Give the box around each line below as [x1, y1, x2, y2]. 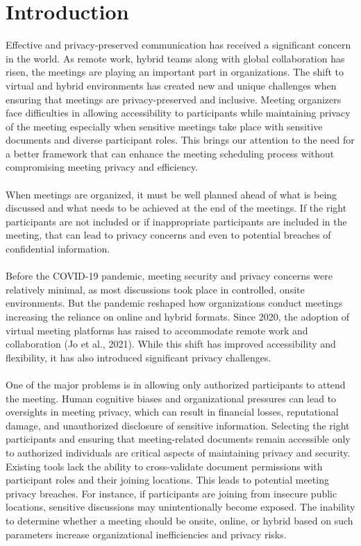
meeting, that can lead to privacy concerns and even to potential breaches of [6, 228, 331, 242]
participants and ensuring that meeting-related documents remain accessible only [6, 432, 351, 446]
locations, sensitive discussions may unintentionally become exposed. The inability [6, 500, 355, 514]
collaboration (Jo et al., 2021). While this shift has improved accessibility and [6, 336, 336, 351]
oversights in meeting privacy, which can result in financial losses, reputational [6, 404, 339, 419]
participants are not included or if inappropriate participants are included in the [6, 214, 347, 228]
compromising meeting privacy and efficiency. [6, 160, 199, 174]
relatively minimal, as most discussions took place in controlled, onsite [6, 282, 305, 296]
